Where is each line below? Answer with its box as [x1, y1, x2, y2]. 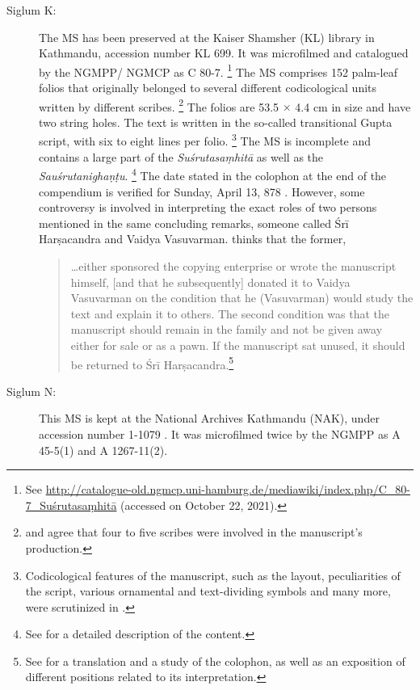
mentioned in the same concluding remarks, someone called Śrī [39, 214, 349, 231]
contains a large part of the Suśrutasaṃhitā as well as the [39, 148, 324, 165]
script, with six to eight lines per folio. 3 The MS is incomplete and [39, 130, 372, 149]
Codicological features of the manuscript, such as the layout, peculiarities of [25, 566, 401, 583]
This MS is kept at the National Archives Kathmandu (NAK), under [39, 410, 380, 427]
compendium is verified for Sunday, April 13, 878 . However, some [39, 183, 365, 200]
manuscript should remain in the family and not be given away [70, 321, 383, 338]
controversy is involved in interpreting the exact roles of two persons [39, 199, 377, 216]
